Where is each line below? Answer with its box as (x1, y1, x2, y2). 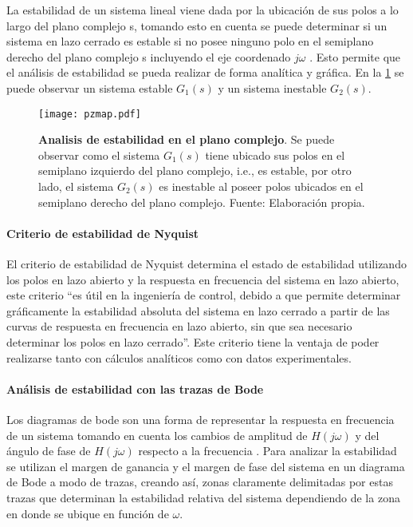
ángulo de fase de (6, 442, 91, 459)
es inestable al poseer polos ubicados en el (159, 178, 364, 194)
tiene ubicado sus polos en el (205, 146, 345, 163)
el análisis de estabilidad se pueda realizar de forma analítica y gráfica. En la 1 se (6, 64, 404, 81)
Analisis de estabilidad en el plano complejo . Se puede (38, 131, 335, 148)
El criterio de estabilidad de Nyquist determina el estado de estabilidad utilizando (6, 255, 407, 271)
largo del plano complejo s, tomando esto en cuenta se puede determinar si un (6, 17, 387, 34)
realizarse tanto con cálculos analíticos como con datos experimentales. (6, 349, 352, 366)
